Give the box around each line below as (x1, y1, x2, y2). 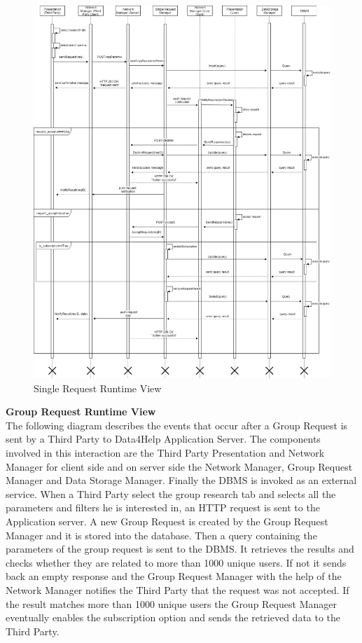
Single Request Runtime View (34, 380, 162, 395)
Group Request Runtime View (6, 404, 156, 419)
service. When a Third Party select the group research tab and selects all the (6, 486, 336, 501)
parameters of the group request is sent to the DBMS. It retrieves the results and (6, 541, 354, 556)
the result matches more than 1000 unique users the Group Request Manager (6, 596, 337, 611)
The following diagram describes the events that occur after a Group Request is (6, 417, 348, 432)
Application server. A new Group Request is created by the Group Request (6, 514, 328, 529)
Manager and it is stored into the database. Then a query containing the (6, 527, 317, 542)
